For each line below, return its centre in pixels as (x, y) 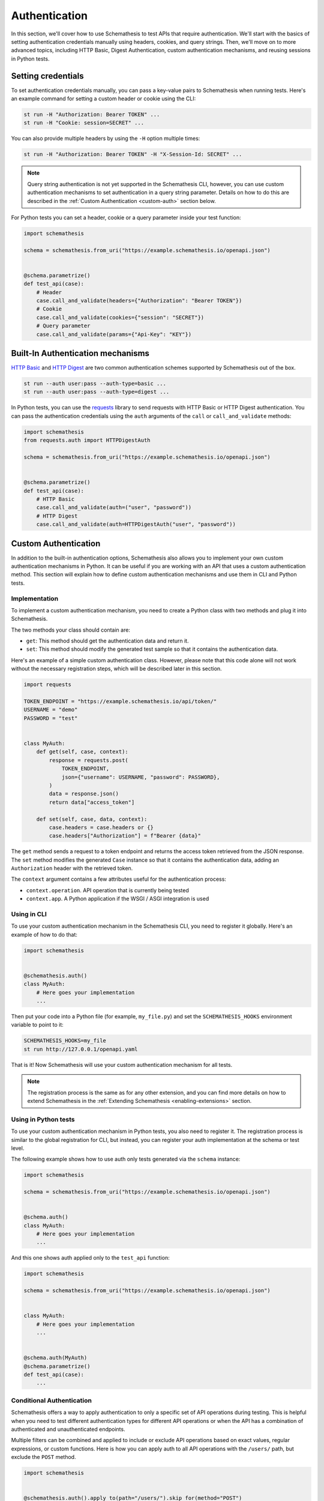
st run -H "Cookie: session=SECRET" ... (84, 123)
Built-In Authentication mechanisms (80, 353)
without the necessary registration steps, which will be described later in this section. (116, 669)
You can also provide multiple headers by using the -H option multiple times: (106, 139)
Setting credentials (47, 76)
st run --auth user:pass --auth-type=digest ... (97, 392)
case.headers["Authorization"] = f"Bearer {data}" (125, 836)
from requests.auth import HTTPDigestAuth (87, 440)
